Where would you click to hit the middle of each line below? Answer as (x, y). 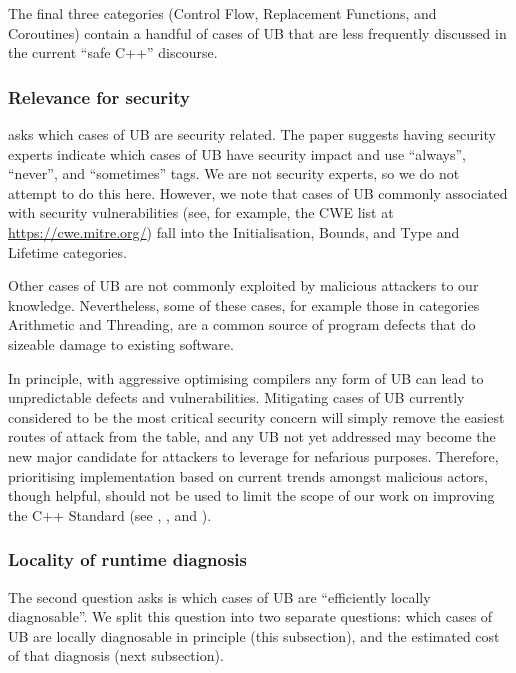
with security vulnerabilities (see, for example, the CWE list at (201, 212)
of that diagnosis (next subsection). (116, 655)
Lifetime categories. (67, 251)
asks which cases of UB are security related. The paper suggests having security (252, 134)
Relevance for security (99, 96)
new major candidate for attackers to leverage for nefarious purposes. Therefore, (253, 455)
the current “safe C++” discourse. (113, 52)
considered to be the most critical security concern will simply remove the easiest (256, 416)
